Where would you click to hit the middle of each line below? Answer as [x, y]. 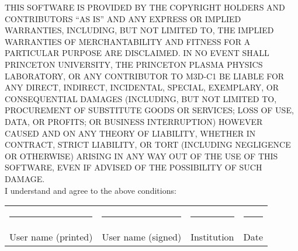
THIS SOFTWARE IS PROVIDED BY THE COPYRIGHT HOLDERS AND [145, 7]
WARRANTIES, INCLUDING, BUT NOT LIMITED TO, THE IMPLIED [139, 30]
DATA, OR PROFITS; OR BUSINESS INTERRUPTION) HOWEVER [134, 121]
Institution [212, 237]
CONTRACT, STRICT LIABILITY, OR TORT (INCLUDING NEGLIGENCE [148, 144]
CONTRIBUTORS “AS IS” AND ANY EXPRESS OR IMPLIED [123, 18]
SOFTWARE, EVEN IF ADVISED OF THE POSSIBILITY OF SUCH [134, 167]
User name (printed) [51, 237]
